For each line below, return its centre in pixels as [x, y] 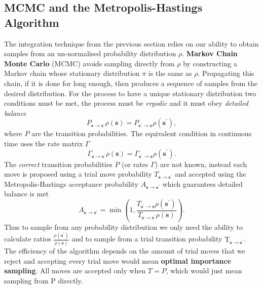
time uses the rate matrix [44, 143]
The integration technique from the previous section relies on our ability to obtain [131, 43]
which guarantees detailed [202, 183]
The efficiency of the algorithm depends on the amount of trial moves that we [125, 251]
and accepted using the [210, 174]
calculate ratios [28, 239]
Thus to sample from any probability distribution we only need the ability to [123, 226]
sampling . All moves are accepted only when [75, 271]
